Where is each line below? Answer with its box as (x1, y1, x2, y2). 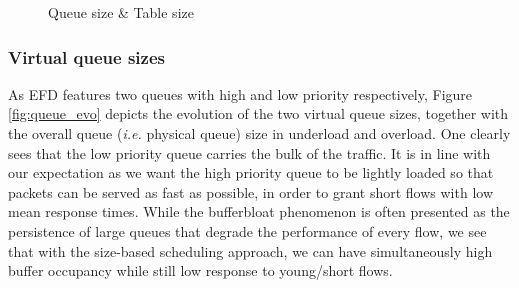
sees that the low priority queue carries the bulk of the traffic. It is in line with (8, 142, 491, 163)
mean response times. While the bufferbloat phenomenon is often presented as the (8, 201, 510, 222)
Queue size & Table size (48, 2, 194, 22)
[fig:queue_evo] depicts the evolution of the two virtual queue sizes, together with (8, 103, 509, 124)
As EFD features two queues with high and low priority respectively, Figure (8, 83, 473, 104)
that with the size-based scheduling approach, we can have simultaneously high (8, 240, 493, 261)
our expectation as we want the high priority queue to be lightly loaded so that (8, 162, 494, 183)
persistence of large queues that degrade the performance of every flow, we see (8, 220, 487, 241)
